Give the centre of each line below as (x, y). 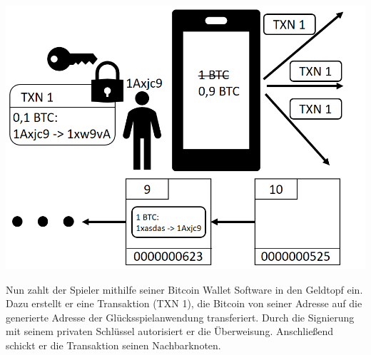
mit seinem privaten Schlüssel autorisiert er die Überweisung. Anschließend (170, 331)
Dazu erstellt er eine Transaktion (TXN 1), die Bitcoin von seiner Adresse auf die (184, 303)
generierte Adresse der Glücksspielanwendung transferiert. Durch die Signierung (180, 317)
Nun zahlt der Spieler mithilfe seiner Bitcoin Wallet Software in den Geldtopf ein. (184, 289)
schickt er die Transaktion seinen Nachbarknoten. (113, 345)
